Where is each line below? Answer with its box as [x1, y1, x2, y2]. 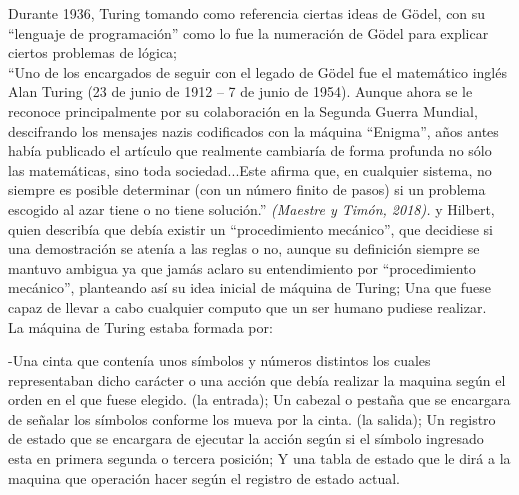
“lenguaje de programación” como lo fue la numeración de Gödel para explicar [8, 22, 489, 43]
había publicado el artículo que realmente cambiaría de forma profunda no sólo [8, 140, 492, 161]
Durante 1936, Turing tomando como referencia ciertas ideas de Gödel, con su [8, 3, 486, 23]
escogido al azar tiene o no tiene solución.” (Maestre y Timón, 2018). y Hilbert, [8, 198, 495, 219]
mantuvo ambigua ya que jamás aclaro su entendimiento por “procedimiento [8, 257, 476, 278]
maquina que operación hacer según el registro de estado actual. [8, 467, 400, 488]
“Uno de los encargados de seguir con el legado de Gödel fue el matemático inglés [8, 61, 507, 82]
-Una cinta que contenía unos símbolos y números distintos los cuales [8, 350, 431, 371]
